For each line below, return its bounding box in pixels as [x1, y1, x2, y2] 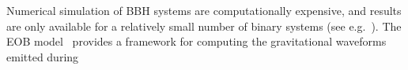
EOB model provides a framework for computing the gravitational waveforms [6, 33, 387, 50]
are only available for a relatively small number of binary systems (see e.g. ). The [6, 17, 402, 34]
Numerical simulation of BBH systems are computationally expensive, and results [6, 2, 402, 18]
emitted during [6, 48, 79, 64]
